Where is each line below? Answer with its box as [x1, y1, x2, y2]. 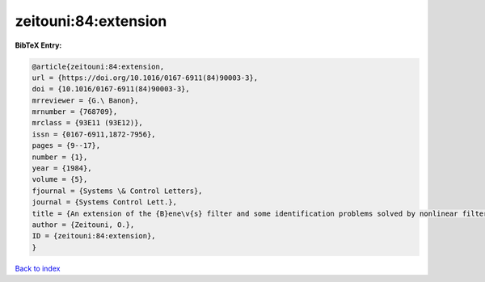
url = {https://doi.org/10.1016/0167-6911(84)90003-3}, [32, 73, 259, 82]
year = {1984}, [32, 164, 92, 173]
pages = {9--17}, [32, 141, 101, 150]
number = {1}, [32, 152, 88, 162]
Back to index [15, 263, 61, 273]
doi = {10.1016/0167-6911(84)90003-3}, [32, 85, 190, 94]
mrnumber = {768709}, [32, 107, 118, 116]
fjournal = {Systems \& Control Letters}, [32, 186, 203, 196]
